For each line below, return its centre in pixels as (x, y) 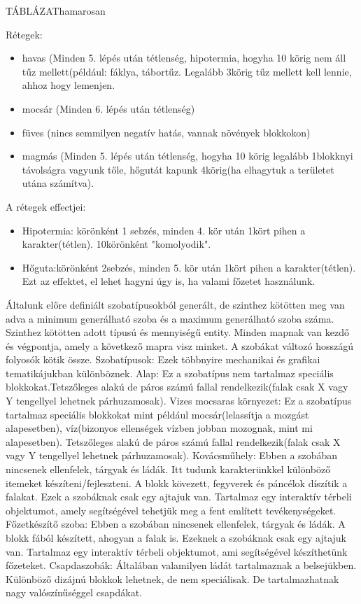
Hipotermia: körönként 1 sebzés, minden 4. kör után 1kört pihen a (164, 230)
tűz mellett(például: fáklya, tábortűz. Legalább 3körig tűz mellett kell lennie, (187, 71)
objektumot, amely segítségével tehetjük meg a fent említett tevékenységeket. (171, 510)
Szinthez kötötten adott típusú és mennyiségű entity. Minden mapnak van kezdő (178, 332)
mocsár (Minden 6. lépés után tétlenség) (108, 108)
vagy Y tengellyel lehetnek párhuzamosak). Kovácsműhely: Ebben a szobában (172, 455)
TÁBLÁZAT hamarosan (56, 10)
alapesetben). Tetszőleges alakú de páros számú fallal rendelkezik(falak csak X (173, 441)
